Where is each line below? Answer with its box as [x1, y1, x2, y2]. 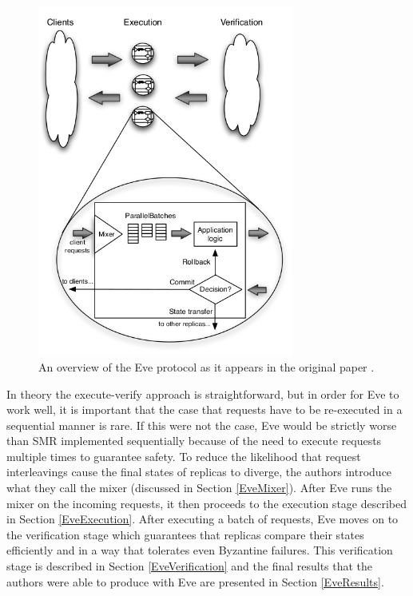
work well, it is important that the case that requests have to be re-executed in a [6, 401, 403, 418]
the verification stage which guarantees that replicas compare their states [6, 526, 364, 542]
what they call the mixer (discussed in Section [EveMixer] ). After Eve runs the [6, 479, 392, 496]
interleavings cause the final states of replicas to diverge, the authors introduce [6, 463, 392, 480]
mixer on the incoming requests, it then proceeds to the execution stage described [6, 495, 407, 511]
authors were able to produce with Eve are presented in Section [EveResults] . [6, 573, 384, 590]
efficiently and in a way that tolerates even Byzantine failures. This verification [6, 542, 393, 558]
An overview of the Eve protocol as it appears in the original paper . [38, 358, 375, 375]
